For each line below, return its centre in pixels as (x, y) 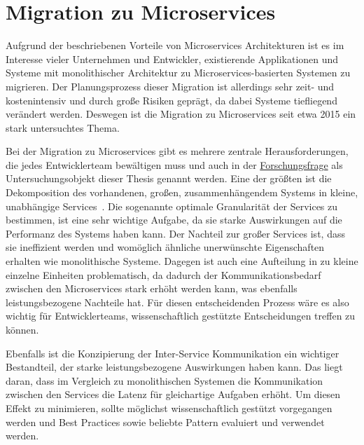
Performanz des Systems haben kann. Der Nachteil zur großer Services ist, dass (175, 233)
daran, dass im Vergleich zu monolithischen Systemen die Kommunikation (164, 380)
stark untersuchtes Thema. (63, 127)
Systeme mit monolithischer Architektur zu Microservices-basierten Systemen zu (178, 73)
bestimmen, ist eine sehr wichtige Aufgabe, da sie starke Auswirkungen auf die (174, 220)
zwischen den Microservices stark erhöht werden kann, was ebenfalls (152, 288)
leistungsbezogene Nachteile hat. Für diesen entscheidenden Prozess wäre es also (177, 302)
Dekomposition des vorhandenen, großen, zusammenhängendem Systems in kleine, (182, 192)
